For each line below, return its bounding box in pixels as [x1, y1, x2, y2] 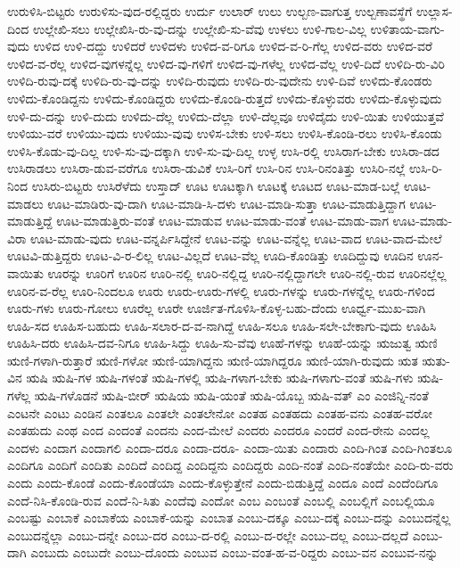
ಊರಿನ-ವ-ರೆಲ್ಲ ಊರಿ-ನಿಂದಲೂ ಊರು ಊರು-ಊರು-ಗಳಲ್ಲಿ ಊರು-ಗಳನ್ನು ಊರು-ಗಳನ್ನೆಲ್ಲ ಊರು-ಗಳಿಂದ [7, 281, 435, 300]
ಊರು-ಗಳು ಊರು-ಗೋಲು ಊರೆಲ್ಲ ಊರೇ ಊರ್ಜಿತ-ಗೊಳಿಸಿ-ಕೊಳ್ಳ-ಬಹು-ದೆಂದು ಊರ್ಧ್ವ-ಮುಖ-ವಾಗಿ [7, 299, 426, 317]
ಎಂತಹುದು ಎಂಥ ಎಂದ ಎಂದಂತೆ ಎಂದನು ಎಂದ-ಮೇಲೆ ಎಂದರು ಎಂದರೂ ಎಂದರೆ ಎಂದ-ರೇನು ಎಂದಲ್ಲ [7, 421, 430, 440]
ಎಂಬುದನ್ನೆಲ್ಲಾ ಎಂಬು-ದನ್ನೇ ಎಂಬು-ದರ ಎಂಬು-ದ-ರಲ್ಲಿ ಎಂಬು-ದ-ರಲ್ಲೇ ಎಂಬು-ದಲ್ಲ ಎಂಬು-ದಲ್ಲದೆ [7, 525, 409, 544]
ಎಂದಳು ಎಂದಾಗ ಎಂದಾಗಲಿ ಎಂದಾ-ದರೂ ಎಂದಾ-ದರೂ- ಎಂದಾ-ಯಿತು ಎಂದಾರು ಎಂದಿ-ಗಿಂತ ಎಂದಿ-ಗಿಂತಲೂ [7, 438, 453, 457]
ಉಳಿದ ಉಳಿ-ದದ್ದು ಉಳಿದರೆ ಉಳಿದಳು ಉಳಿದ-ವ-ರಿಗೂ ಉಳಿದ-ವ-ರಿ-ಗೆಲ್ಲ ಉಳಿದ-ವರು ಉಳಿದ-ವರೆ [33, 37, 432, 55]
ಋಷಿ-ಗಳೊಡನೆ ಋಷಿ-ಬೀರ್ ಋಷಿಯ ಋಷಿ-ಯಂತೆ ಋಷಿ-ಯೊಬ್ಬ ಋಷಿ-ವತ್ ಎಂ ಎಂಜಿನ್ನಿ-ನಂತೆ [34, 386, 429, 405]
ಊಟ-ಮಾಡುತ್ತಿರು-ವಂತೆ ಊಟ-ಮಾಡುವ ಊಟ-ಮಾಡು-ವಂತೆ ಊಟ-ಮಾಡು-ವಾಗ [56, 211, 389, 230]
